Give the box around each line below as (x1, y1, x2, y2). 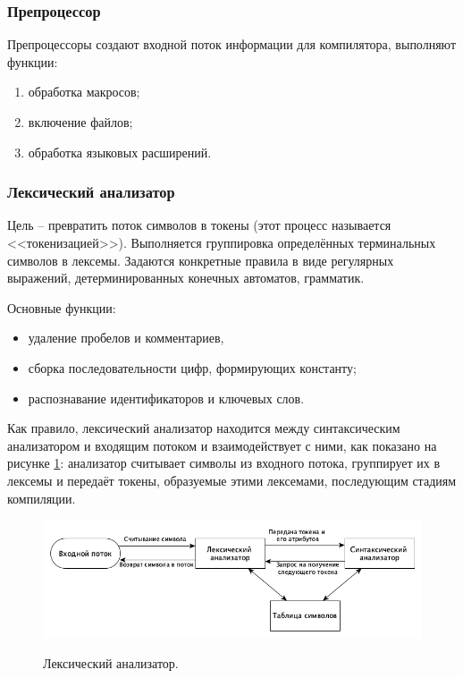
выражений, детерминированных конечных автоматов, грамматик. (7, 268, 365, 287)
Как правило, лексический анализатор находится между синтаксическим (7, 419, 400, 437)
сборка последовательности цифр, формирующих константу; (28, 358, 357, 377)
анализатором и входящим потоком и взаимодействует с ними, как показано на (7, 436, 437, 454)
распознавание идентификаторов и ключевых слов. (28, 388, 305, 407)
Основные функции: (7, 298, 116, 317)
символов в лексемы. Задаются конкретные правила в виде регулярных (7, 250, 394, 269)
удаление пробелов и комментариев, (28, 328, 224, 347)
